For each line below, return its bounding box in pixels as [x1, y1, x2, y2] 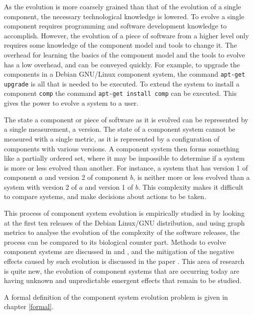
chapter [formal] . [4, 301, 54, 312]
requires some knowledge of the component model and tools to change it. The [4, 40, 237, 50]
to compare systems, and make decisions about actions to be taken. [4, 191, 206, 201]
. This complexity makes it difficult [138, 181, 244, 192]
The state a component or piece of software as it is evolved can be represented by [4, 114, 249, 124]
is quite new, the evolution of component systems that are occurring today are [4, 265, 239, 276]
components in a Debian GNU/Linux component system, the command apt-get [4, 69, 245, 79]
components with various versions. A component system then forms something [4, 143, 239, 153]
